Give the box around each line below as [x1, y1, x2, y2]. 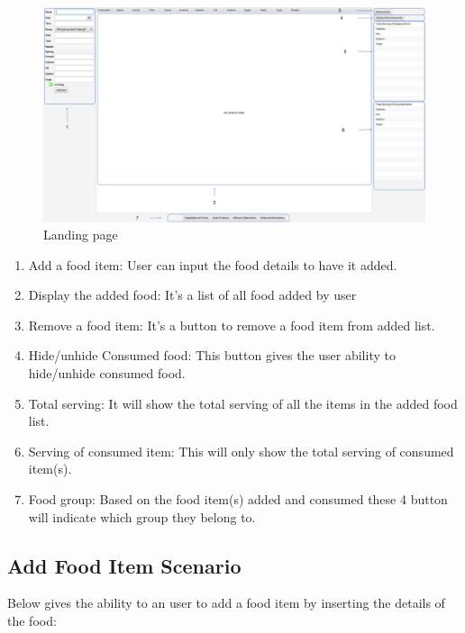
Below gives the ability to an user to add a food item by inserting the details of [7, 593, 445, 612]
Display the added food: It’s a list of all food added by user [28, 285, 357, 304]
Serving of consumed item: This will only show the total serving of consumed [28, 441, 454, 460]
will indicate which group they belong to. [28, 507, 256, 526]
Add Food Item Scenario [7, 551, 242, 579]
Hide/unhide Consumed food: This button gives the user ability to [28, 346, 396, 365]
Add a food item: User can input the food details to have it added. [28, 255, 397, 274]
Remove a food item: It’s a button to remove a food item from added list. [28, 315, 435, 334]
